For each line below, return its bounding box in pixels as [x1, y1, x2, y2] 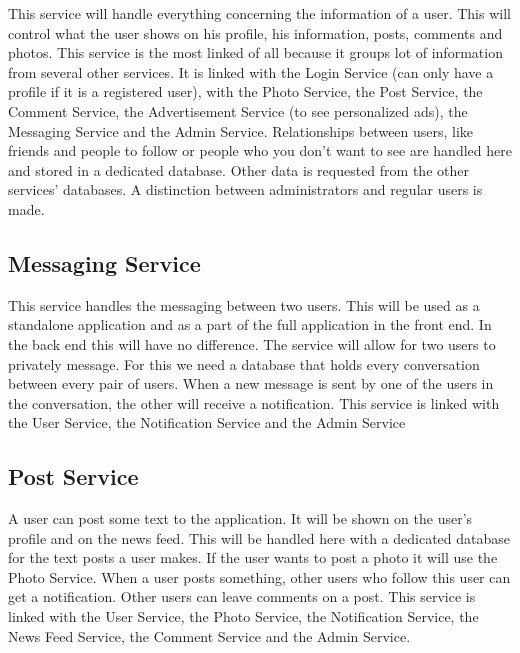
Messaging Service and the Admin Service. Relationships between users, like [8, 120, 474, 141]
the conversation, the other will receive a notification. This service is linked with [8, 392, 500, 413]
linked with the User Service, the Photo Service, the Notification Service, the [8, 606, 479, 627]
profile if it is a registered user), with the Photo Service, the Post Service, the [8, 81, 483, 102]
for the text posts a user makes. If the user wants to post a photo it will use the [8, 547, 498, 568]
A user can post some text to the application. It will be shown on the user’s [8, 508, 473, 529]
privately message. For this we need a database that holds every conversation [8, 353, 480, 374]
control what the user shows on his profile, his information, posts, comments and [8, 22, 503, 43]
